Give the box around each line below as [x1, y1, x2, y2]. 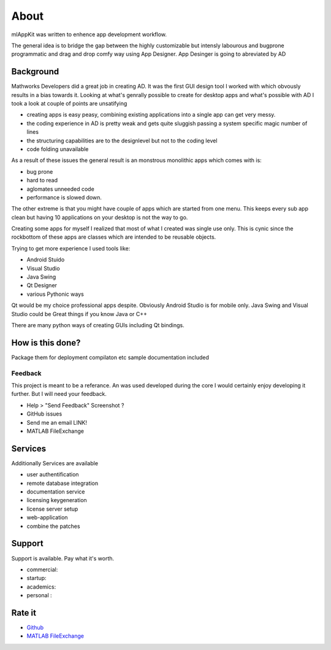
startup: [26, 575, 47, 582]
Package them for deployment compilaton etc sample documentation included [11, 354, 210, 361]
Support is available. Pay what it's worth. [11, 554, 115, 562]
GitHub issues [26, 410, 63, 417]
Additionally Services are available [11, 459, 98, 466]
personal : [26, 592, 52, 599]
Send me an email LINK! [26, 419, 88, 426]
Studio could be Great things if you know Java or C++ [11, 310, 147, 317]
